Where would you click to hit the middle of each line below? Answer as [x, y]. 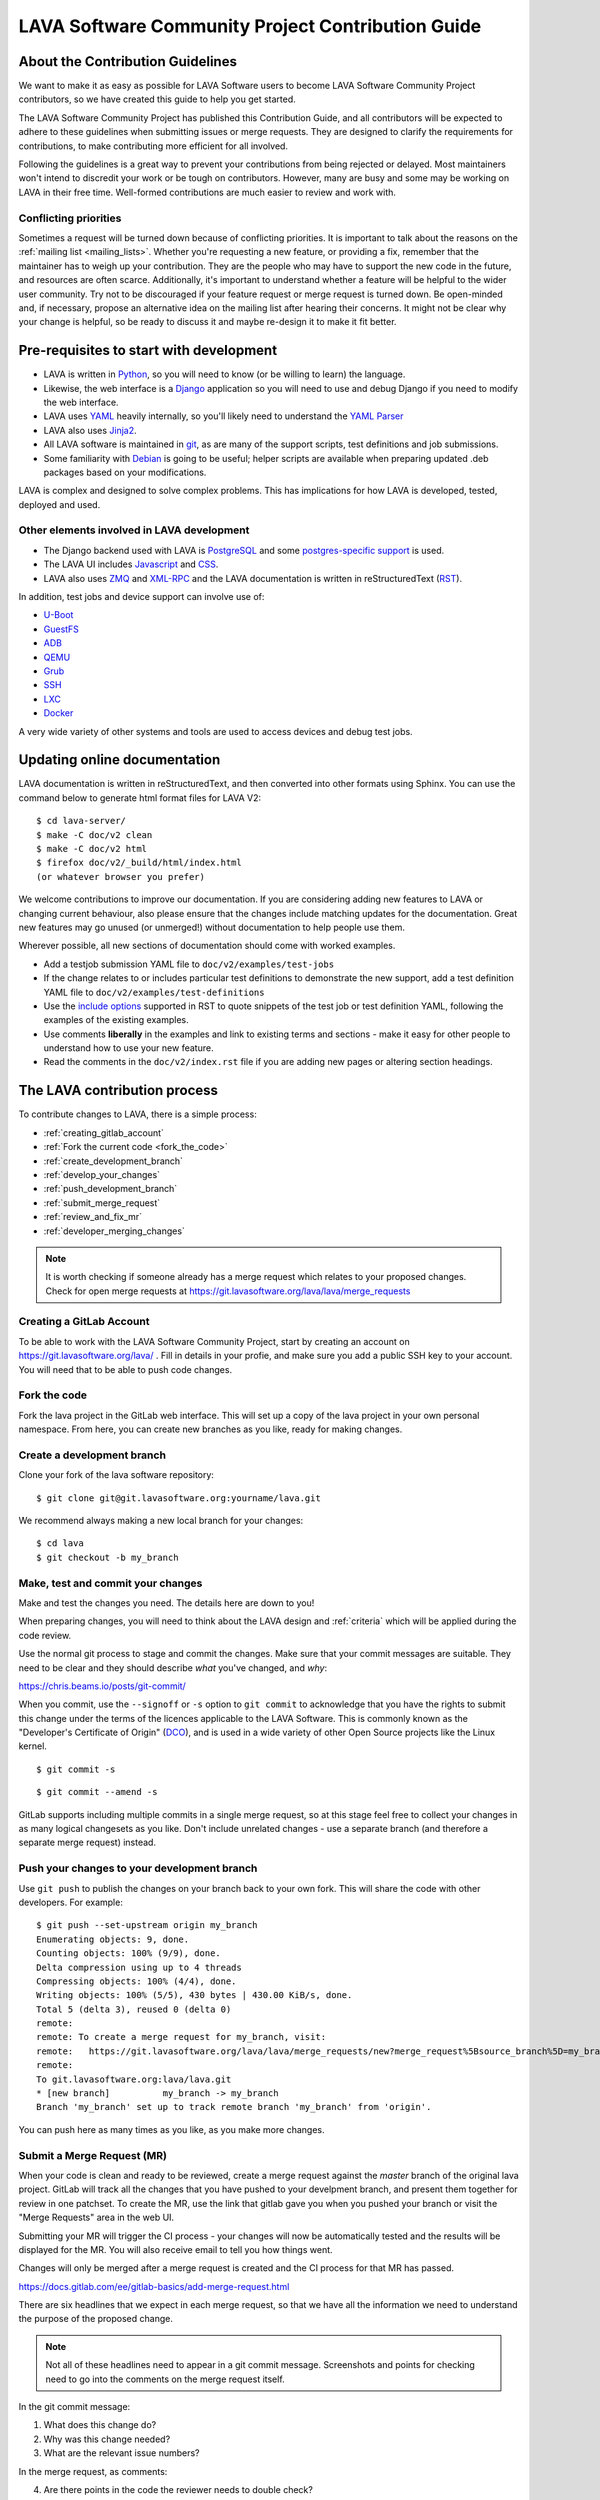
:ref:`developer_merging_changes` [114, 1231]
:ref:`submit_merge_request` [102, 1202]
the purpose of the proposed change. [96, 2319]
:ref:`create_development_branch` [113, 1161]
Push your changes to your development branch [138, 1868]
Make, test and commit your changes [110, 1583]
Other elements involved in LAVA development [134, 530]
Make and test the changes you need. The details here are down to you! [166, 1602]
